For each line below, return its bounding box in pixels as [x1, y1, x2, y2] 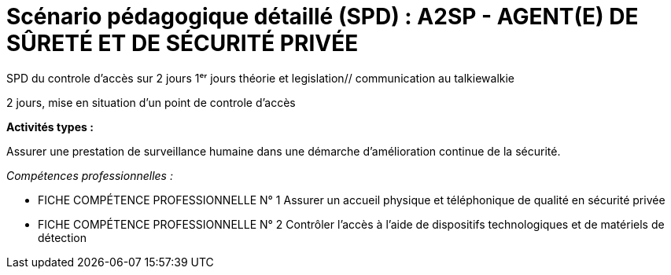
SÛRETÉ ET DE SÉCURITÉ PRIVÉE [6, 30, 359, 57]
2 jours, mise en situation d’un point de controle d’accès [6, 95, 296, 109]
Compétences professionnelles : [6, 168, 173, 182]
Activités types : [6, 119, 94, 134]
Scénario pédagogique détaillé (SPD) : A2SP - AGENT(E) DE [6, 3, 639, 30]
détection [38, 230, 87, 244]
